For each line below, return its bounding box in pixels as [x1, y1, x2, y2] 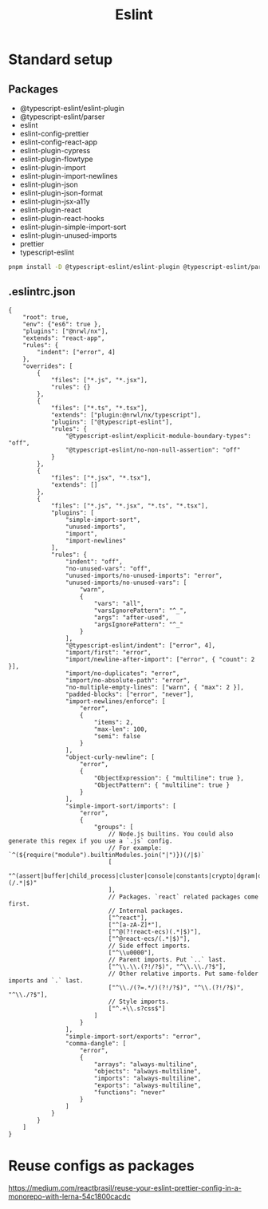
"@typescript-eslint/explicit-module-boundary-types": [65, 432, 251, 440]
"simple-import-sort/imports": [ [65, 802, 177, 810]
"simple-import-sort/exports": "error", [65, 1032, 202, 1041]
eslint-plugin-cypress [19, 146, 91, 155]
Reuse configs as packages [8, 1156, 195, 1175]
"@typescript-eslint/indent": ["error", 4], [65, 641, 216, 650]
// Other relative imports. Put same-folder [108, 970, 259, 978]
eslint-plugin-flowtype [19, 154, 93, 164]
